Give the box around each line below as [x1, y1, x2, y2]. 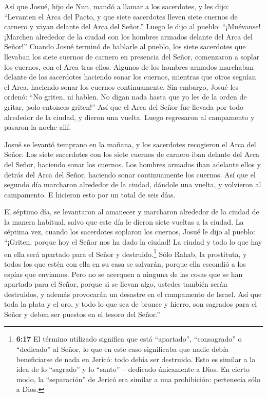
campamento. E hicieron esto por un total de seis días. [4, 189, 176, 200]
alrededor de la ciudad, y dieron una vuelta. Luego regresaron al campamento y [4, 111, 255, 122]
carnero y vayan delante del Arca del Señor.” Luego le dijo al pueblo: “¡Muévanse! [4, 21, 261, 32]
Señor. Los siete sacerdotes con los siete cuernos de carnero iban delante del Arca [4, 149, 260, 160]
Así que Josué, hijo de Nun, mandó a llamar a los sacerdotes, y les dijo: [4, 1, 229, 11]
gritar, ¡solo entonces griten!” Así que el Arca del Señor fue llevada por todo [4, 101, 243, 112]
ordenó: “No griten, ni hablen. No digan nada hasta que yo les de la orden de [4, 91, 247, 102]
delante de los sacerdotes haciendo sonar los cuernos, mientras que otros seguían [4, 71, 256, 82]
